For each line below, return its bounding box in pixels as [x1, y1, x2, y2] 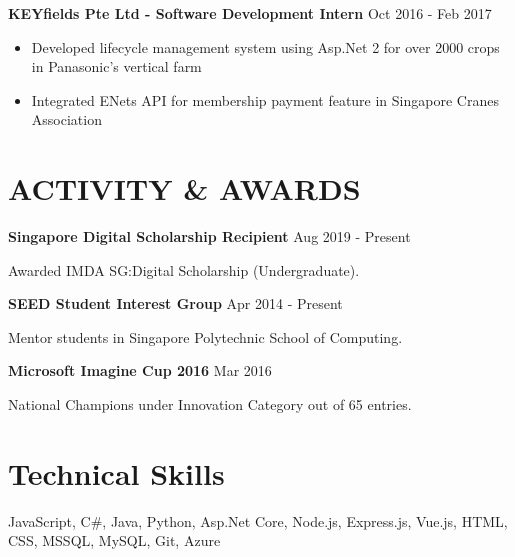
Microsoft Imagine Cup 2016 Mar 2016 [8, 360, 272, 381]
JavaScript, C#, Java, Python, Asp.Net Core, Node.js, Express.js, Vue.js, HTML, [8, 510, 508, 531]
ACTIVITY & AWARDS [8, 168, 361, 209]
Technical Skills [8, 452, 225, 493]
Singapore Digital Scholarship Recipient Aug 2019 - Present [8, 226, 411, 247]
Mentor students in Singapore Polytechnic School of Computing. [8, 326, 403, 347]
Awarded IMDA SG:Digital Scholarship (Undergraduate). [8, 259, 360, 280]
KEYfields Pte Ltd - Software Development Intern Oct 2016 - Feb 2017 [8, 3, 492, 23]
